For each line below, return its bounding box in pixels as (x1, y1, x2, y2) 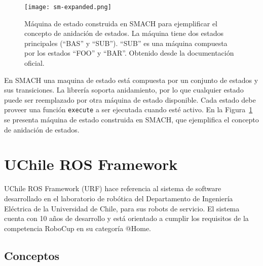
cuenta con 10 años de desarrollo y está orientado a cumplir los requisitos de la (4, 213, 249, 224)
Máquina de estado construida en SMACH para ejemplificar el (24, 18, 218, 28)
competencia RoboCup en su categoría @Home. (4, 223, 152, 233)
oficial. (24, 58, 45, 68)
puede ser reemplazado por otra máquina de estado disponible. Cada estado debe (4, 94, 256, 105)
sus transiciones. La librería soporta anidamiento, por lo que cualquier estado (4, 84, 244, 95)
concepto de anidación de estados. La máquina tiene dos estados (24, 28, 223, 38)
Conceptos (4, 247, 60, 263)
